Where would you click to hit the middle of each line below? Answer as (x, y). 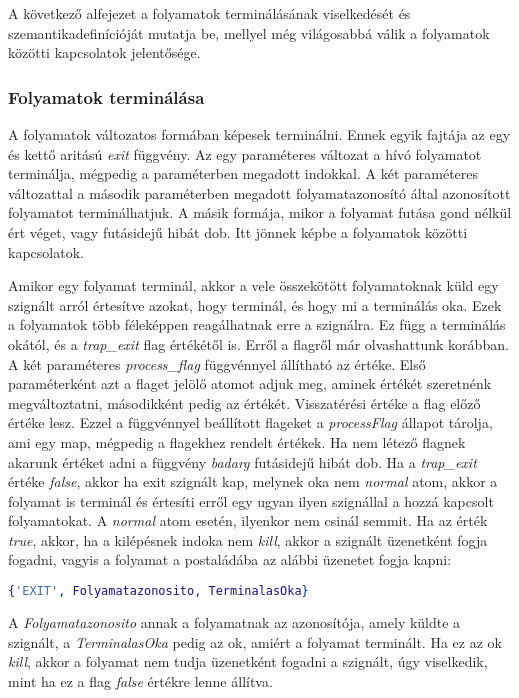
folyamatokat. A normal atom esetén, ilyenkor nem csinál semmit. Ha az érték (248, 520)
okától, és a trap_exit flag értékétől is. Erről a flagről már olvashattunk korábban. (258, 343)
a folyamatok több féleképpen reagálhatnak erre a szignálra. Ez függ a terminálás (257, 324)
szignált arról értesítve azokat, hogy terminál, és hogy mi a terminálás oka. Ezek (255, 304)
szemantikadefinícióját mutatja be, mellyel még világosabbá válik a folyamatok (249, 32)
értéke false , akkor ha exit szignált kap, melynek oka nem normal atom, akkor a (253, 481)
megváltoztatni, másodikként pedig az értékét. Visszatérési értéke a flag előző (244, 402)
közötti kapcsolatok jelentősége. (104, 52)
